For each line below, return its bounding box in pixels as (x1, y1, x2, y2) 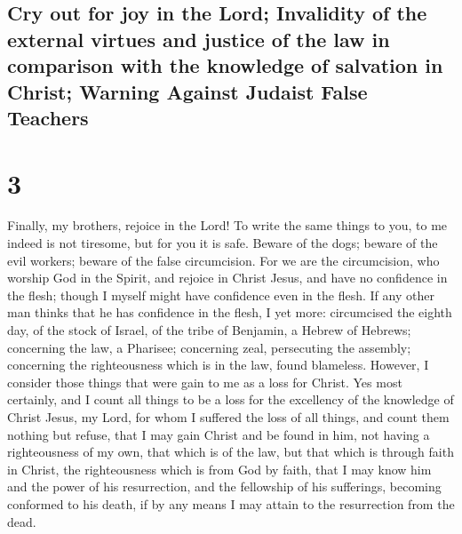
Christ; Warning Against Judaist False (7, 77, 368, 105)
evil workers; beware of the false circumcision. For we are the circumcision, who (7, 251, 440, 269)
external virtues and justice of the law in (7, 25, 390, 52)
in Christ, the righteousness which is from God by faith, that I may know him (7, 459, 432, 478)
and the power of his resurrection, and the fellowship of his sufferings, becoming (7, 477, 442, 496)
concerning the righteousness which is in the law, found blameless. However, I (7, 355, 429, 374)
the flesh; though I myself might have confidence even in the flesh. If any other (7, 285, 434, 304)
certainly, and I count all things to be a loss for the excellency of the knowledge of (7, 390, 454, 409)
